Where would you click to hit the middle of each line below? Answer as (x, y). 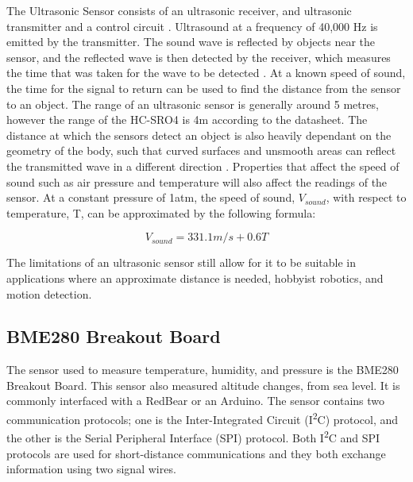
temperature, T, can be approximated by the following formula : (161, 212)
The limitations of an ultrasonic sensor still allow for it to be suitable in (181, 262)
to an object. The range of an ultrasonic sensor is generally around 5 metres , (193, 104)
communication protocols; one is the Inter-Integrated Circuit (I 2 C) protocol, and (203, 418)
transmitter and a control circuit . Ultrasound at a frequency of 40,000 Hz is (192, 26)
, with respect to (366, 197)
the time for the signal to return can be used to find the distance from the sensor (204, 88)
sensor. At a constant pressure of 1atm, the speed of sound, (151, 197)
